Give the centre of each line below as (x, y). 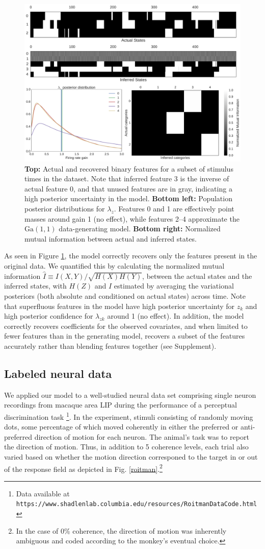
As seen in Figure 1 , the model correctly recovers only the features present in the (131, 256)
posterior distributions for (65, 209)
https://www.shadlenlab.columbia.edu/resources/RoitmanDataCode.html (137, 504)
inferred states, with (35, 286)
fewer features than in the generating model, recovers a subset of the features (125, 336)
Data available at (43, 493)
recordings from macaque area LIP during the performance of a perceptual (121, 405)
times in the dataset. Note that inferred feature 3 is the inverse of (127, 178)
